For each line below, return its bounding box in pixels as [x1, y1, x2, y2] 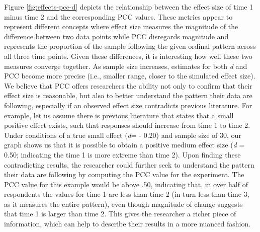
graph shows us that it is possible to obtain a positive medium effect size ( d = [4, 139, 245, 150]
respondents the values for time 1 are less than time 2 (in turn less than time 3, [4, 189, 249, 199]
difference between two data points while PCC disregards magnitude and [4, 31, 229, 41]
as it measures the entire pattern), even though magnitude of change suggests [4, 198, 243, 209]
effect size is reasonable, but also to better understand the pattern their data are [4, 90, 252, 101]
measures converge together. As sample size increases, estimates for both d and [4, 60, 247, 71]
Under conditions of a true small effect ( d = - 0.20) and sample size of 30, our [4, 129, 241, 140]
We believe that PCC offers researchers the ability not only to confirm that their [4, 80, 252, 91]
